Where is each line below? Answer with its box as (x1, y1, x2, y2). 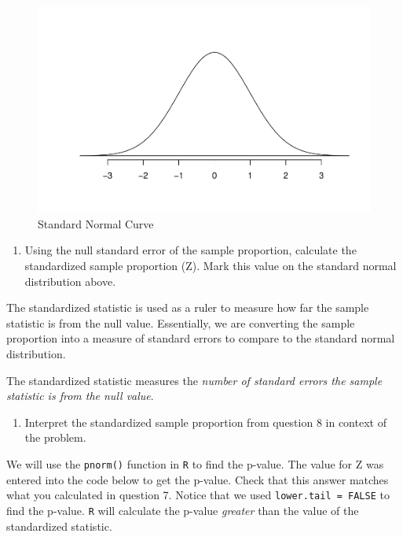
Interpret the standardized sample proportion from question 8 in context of (24, 413, 387, 430)
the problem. (24, 429, 86, 446)
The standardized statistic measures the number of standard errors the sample (6, 372, 383, 388)
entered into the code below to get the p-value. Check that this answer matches (6, 471, 389, 487)
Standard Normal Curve (38, 215, 154, 231)
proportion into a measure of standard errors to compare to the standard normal (6, 330, 395, 346)
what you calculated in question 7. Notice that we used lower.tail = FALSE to (6, 487, 390, 503)
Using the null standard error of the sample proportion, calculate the (24, 242, 357, 258)
